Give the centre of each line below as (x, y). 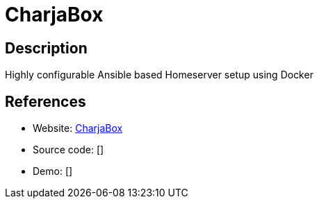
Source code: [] (68, 150)
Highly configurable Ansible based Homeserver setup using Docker (159, 75)
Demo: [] (53, 171)
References (46, 101)
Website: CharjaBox (78, 128)
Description (46, 48)
